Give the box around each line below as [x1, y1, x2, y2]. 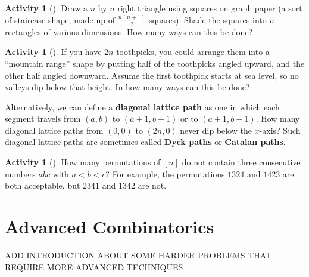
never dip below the [180, 124, 252, 136]
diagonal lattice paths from [5, 124, 104, 136]
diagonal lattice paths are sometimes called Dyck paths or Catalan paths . [5, 136, 286, 148]
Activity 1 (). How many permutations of [5, 156, 161, 168]
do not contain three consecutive [182, 156, 301, 168]
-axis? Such [259, 124, 301, 136]
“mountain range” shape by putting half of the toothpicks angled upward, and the [5, 57, 305, 69]
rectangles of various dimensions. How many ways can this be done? [5, 25, 253, 38]
